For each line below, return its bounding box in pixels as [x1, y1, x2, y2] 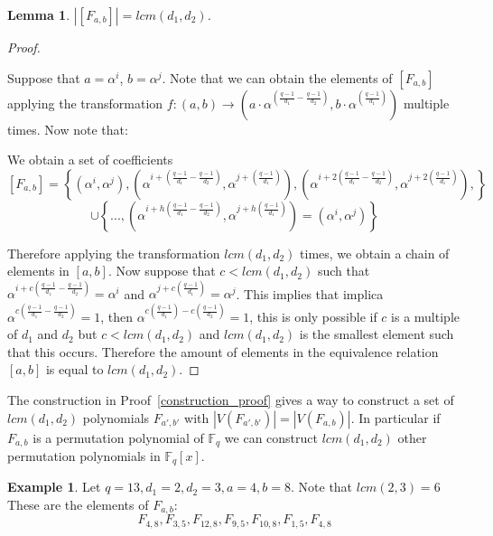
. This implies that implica [236, 284, 384, 303]
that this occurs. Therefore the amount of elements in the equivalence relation [7, 342, 439, 361]
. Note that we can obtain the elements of [162, 68, 393, 87]
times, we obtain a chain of [300, 243, 450, 262]
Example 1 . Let [7, 477, 101, 496]
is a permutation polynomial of [33, 428, 204, 447]
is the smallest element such [299, 324, 454, 343]
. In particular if [350, 408, 441, 427]
